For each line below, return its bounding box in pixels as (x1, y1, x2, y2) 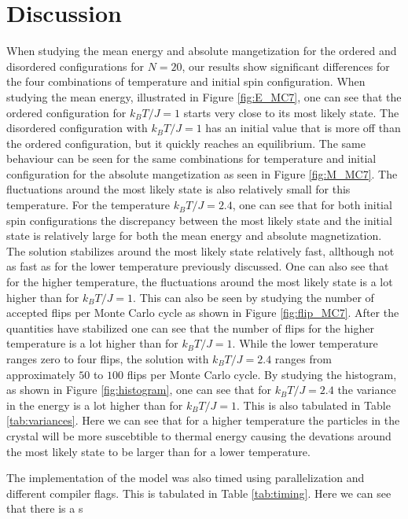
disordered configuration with (6, 120, 148, 136)
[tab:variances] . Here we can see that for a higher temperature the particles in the (6, 412, 400, 429)
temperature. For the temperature (6, 197, 171, 213)
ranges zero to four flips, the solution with (6, 351, 209, 366)
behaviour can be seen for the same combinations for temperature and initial (6, 150, 377, 167)
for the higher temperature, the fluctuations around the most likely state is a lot (6, 274, 393, 290)
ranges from (274, 351, 332, 366)
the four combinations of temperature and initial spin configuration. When (6, 73, 366, 90)
